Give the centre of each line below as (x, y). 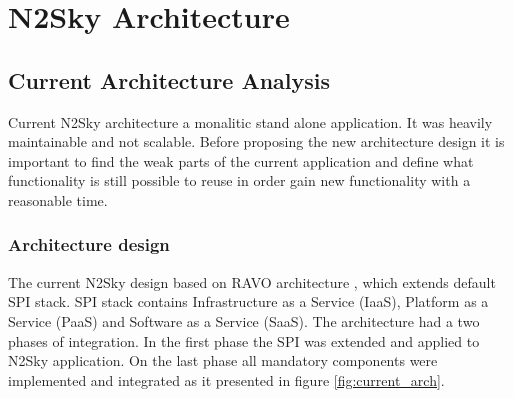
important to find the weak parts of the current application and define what (241, 160)
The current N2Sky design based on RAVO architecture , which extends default (252, 281)
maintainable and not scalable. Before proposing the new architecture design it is (256, 141)
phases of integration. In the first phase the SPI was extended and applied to (244, 340)
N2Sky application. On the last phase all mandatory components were (223, 360)
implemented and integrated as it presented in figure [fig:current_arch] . (226, 379)
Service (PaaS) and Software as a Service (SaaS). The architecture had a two (244, 320)
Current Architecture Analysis (169, 79)
